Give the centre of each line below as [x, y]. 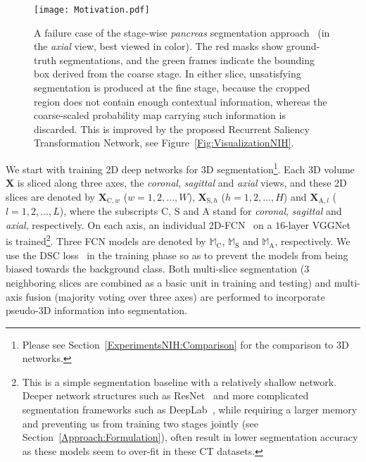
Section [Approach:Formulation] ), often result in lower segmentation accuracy [190, 437]
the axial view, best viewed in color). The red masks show [159, 46]
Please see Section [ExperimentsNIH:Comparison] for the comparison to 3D [185, 344]
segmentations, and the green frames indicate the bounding [187, 60]
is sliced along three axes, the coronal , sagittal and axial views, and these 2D [182, 183]
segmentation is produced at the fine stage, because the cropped [172, 88]
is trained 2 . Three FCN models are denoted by [106, 240]
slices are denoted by [50, 196]
